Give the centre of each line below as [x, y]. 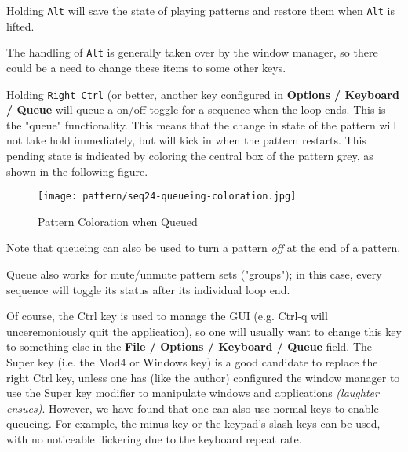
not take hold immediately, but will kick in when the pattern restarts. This [186, 140]
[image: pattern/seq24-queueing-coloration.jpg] [167, 197]
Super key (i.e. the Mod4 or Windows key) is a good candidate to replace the [192, 361]
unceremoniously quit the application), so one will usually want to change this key [204, 331]
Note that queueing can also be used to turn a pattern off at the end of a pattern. [204, 248]
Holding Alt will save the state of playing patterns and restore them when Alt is [200, 10]
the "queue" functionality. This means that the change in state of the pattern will [202, 124]
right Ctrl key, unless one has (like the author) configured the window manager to [203, 377]
